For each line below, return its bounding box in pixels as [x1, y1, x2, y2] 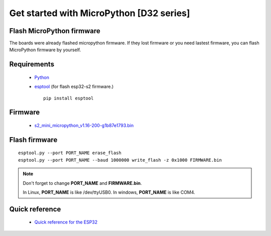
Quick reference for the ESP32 [34, 219, 98, 225]
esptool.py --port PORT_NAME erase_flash [18, 150, 121, 156]
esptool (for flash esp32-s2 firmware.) [34, 83, 114, 90]
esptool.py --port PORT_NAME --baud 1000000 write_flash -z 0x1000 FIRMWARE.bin [18, 157, 222, 163]
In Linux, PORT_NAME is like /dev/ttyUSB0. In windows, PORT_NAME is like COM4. [23, 189, 195, 195]
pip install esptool [43, 95, 94, 101]
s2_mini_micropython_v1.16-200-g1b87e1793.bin [34, 123, 134, 129]
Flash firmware [9, 136, 58, 144]
